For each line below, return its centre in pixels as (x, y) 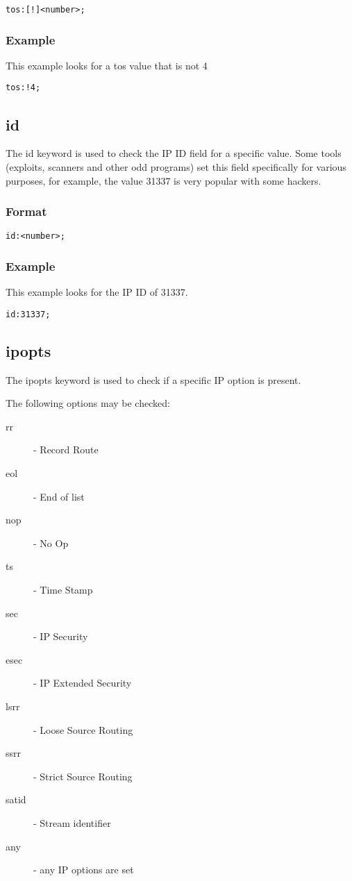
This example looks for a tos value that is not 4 (107, 65)
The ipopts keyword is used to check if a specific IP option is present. (153, 379)
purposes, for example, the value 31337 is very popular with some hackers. (164, 180)
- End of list (59, 496)
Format (26, 211)
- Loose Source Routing (83, 729)
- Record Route (66, 450)
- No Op (51, 543)
